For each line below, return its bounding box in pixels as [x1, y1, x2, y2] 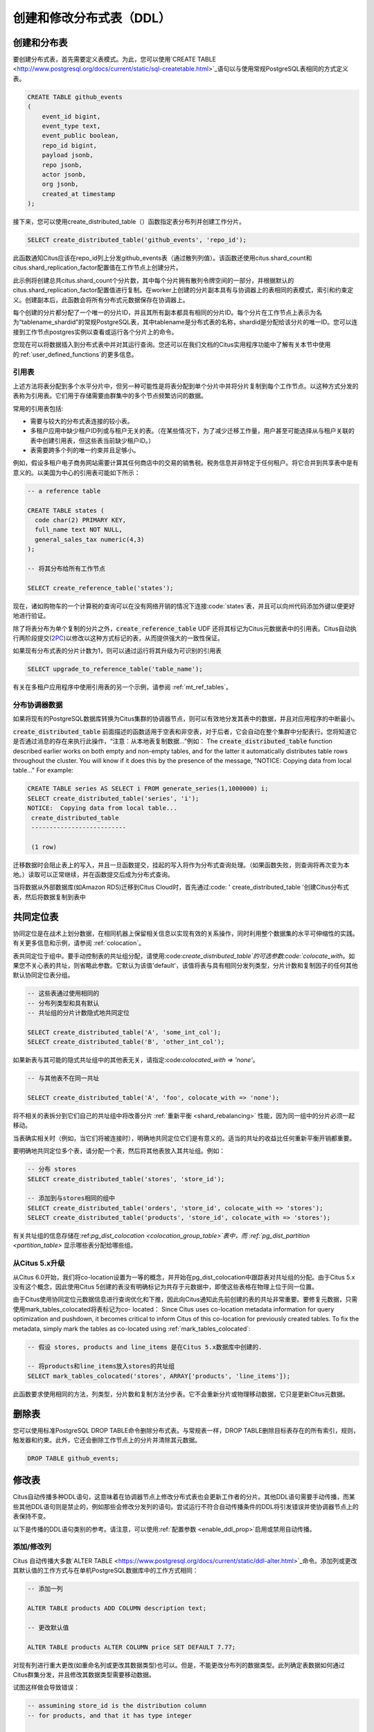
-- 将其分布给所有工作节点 [27, 565, 105, 572]
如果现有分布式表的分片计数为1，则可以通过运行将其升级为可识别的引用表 [12, 646, 222, 655]
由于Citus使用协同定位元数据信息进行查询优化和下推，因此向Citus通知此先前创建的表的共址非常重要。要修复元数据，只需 [12, 1296, 358, 1304]
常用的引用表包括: [12, 404, 64, 412]
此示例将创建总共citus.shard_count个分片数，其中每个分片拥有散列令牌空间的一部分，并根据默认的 [12, 276, 294, 284]
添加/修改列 [12, 1542, 52, 1552]
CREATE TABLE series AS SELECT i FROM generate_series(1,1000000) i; [27, 785, 269, 793]
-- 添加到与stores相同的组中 [27, 1194, 116, 1202]
